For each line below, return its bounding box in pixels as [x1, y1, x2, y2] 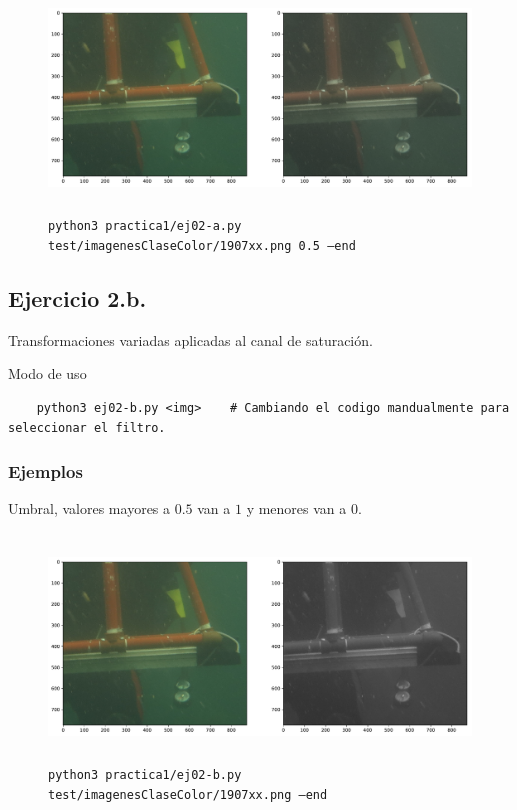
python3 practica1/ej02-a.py [48, 219, 242, 234]
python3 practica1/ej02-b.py [48, 768, 242, 783]
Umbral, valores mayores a [8, 498, 171, 519]
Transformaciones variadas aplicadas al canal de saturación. [8, 329, 373, 350]
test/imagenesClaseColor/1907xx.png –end [48, 788, 328, 803]
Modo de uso [8, 363, 87, 384]
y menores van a [246, 498, 347, 519]
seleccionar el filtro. [8, 420, 166, 435]
